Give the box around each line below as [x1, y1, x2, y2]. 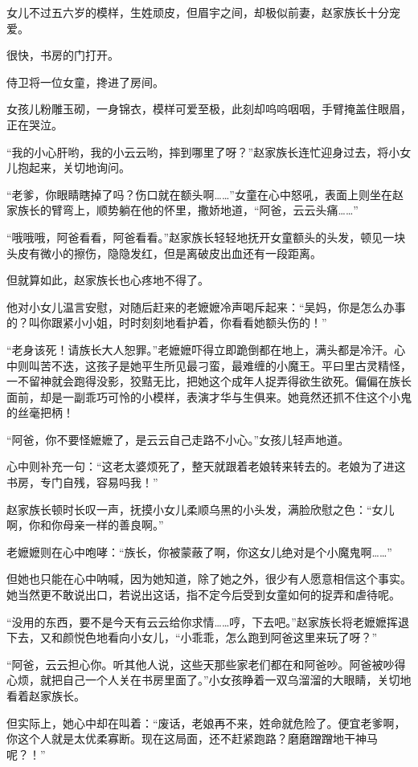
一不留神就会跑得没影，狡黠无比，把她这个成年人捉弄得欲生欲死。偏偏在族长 [6, 373, 412, 390]
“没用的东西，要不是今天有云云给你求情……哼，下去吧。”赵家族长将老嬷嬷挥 [6, 613, 398, 630]
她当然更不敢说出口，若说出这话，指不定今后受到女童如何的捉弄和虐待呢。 [6, 586, 400, 603]
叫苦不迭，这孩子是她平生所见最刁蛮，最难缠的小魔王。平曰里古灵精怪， [28, 357, 412, 373]
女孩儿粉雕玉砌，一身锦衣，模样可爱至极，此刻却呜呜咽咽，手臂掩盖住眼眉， [6, 100, 412, 117]
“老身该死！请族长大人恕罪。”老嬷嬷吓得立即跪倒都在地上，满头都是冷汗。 [6, 341, 395, 357]
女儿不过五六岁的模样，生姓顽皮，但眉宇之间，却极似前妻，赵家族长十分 [6, 4, 389, 20]
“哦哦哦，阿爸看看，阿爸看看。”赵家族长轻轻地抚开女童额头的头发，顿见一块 [6, 228, 406, 245]
